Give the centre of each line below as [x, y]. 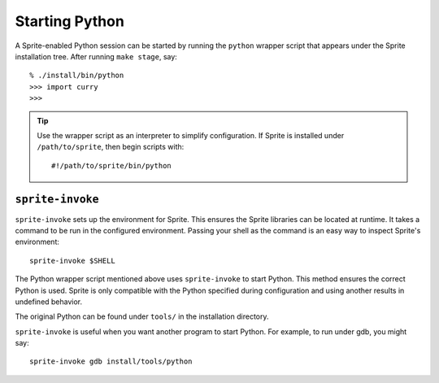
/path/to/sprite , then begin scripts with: [111, 147]
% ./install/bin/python [77, 76]
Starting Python [70, 21]
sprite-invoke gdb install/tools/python [111, 361]
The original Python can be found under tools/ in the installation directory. [142, 316]
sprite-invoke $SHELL [72, 261]
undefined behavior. [49, 302]
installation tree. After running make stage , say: [96, 56]
